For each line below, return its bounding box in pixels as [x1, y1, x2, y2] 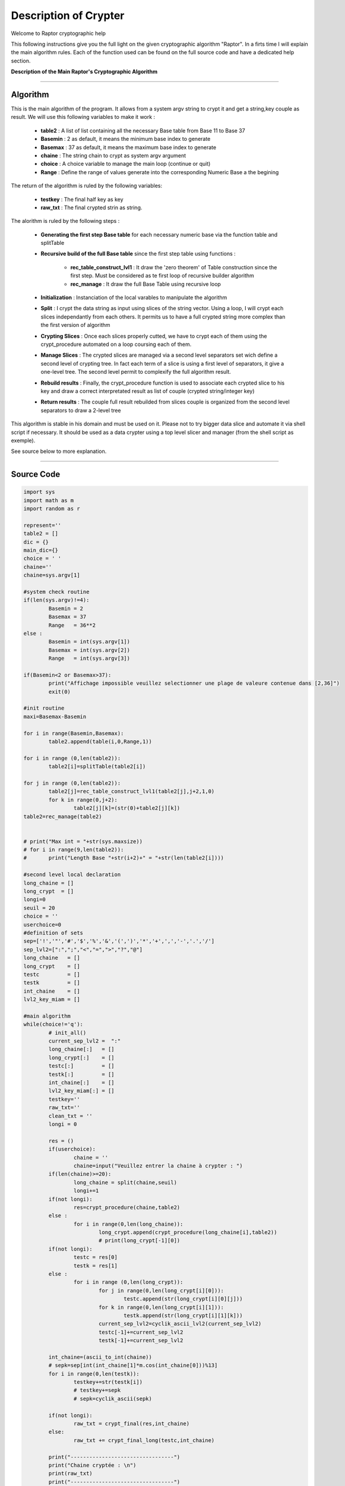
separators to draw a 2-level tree [40, 407, 121, 414]
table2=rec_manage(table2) [23, 813, 102, 820]
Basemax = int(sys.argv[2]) [48, 647, 131, 653]
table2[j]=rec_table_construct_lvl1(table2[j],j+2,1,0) [48, 788, 215, 795]
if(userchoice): [48, 1146, 96, 1153]
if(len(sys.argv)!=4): [23, 597, 90, 603]
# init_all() [48, 1029, 87, 1036]
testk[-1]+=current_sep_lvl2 [98, 1337, 183, 1344]
